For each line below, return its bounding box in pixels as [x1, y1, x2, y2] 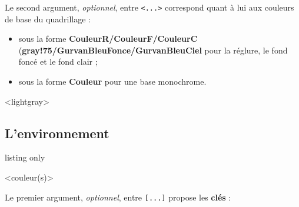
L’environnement [5, 123, 109, 142]
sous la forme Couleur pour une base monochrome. [18, 75, 207, 88]
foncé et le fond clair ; [18, 55, 98, 68]
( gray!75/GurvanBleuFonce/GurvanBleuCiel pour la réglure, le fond [18, 44, 288, 56]
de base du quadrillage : [5, 12, 91, 25]
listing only [5, 151, 45, 163]
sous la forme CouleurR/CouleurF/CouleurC [18, 32, 198, 45]
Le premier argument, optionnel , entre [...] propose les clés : [5, 191, 231, 203]
